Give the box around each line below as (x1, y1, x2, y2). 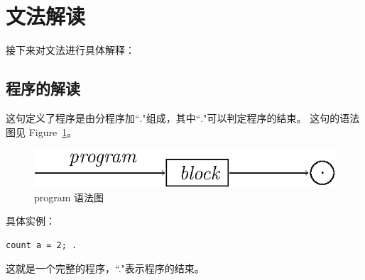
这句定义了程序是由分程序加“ (6, 110, 140, 125)
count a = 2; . (6, 240, 77, 250)
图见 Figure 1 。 (6, 124, 77, 139)
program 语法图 (34, 189, 104, 204)
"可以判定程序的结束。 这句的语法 (203, 110, 360, 125)
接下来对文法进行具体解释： (6, 43, 135, 57)
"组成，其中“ (142, 110, 201, 125)
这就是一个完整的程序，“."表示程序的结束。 (6, 261, 205, 276)
